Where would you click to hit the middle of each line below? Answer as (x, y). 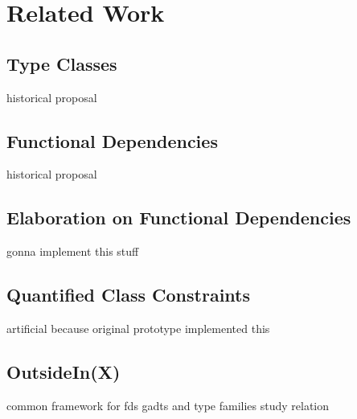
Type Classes (62, 63)
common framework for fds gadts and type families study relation (168, 405)
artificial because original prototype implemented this (138, 328)
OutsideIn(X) (64, 371)
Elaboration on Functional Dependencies (179, 218)
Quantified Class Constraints (129, 295)
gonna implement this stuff (73, 251)
